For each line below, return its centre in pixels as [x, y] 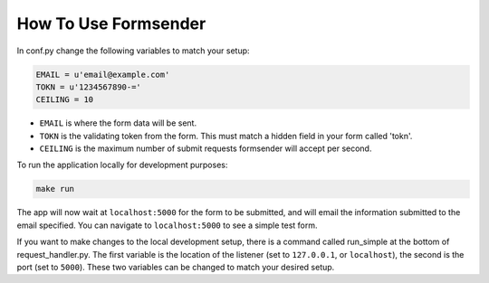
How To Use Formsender [111, 24]
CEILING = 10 [65, 100]
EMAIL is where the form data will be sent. [118, 123]
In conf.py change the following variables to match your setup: [133, 51]
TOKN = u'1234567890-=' [89, 87]
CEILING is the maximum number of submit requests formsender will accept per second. [206, 148]
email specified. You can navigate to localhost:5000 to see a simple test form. [167, 225]
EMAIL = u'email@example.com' [103, 74]
